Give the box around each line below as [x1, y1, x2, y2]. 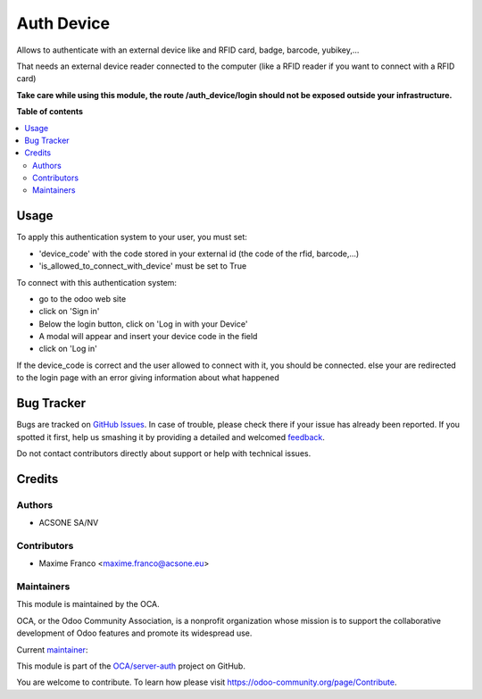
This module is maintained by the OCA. [16, 599, 160, 610]
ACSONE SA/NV [38, 518, 99, 528]
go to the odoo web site [38, 293, 127, 304]
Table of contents [16, 106, 84, 117]
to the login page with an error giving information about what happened [16, 372, 280, 383]
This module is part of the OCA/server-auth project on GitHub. [16, 661, 245, 671]
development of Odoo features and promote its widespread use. [16, 628, 253, 638]
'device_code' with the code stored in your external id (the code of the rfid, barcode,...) [38, 248, 360, 259]
